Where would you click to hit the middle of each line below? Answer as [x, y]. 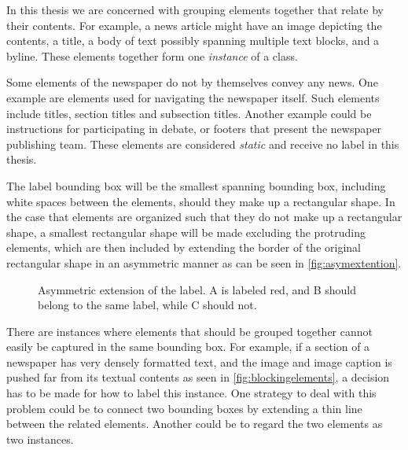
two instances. [40, 439]
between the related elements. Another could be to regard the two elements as [195, 424]
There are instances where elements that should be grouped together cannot [189, 331]
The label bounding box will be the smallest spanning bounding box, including [196, 185]
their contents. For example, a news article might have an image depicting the [194, 25]
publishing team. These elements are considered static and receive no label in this [203, 144]
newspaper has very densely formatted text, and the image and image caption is [199, 361]
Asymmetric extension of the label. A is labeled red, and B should [197, 289]
